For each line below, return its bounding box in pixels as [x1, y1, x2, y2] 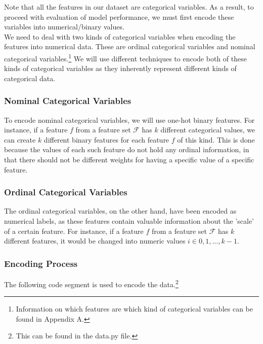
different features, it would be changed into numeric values [4, 235, 186, 246]
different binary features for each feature [43, 134, 169, 145]
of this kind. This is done [177, 134, 255, 145]
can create [4, 134, 36, 145]
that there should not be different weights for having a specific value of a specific [4, 154, 254, 164]
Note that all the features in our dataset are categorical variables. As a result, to [4, 2, 254, 12]
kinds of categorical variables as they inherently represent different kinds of [4, 63, 237, 74]
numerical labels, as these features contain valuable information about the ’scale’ [4, 216, 254, 226]
